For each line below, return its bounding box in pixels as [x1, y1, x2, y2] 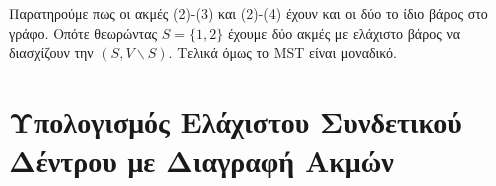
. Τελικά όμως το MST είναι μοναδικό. [168, 42, 397, 63]
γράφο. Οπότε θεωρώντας [9, 22, 158, 43]
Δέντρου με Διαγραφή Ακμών [9, 140, 394, 181]
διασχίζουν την [9, 42, 94, 63]
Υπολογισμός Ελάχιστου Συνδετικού [9, 100, 462, 141]
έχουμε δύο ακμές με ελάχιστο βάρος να [227, 22, 461, 43]
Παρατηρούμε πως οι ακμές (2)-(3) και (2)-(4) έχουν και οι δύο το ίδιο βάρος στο [9, 3, 488, 23]
